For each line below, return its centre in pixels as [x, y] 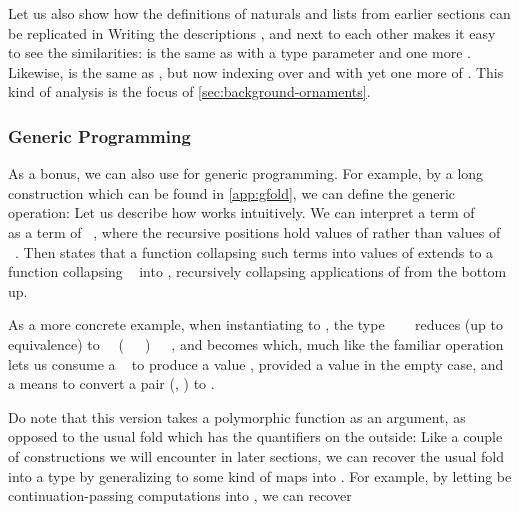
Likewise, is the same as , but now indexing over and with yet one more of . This [256, 71]
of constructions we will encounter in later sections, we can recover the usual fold [256, 455]
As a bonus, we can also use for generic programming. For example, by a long [246, 173]
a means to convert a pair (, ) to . [111, 383]
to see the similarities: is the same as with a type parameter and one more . [239, 52]
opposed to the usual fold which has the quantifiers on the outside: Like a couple [255, 436]
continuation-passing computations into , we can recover [180, 495]
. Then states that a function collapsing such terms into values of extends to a [254, 251]
